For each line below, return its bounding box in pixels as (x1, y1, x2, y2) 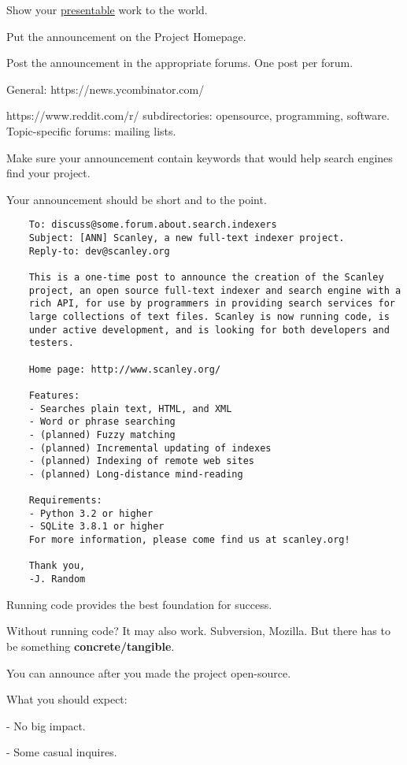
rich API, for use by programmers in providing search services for (28, 298, 395, 310)
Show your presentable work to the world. (6, 2, 208, 17)
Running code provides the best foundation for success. (6, 596, 272, 612)
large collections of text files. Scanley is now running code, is (28, 310, 390, 322)
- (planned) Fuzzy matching (28, 429, 176, 440)
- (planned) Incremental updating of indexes (28, 442, 272, 454)
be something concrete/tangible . (6, 637, 175, 654)
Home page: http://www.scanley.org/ (28, 363, 221, 375)
